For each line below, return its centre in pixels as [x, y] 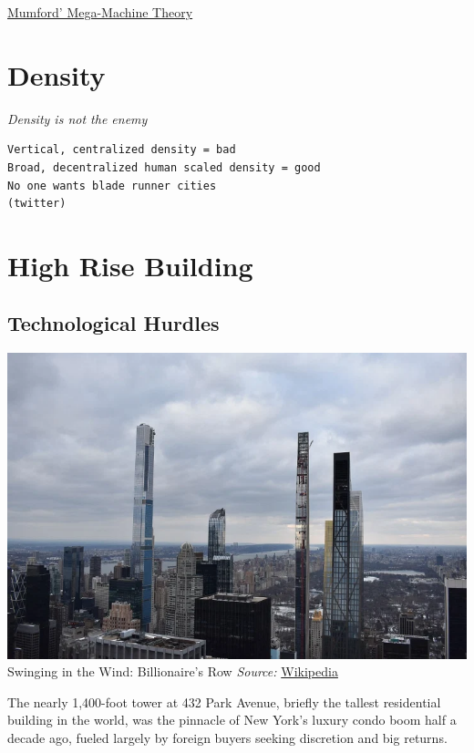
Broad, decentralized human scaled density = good [164, 167]
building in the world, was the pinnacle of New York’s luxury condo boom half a [232, 720]
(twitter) [37, 204]
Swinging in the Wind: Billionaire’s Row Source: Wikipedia [173, 671]
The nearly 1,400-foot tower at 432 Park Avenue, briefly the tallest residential [224, 701]
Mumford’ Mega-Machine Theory [100, 12]
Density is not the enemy [77, 118]
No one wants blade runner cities [112, 186]
